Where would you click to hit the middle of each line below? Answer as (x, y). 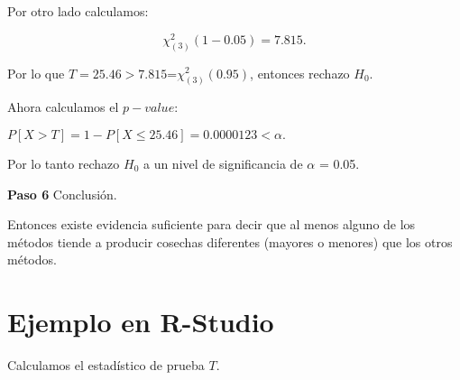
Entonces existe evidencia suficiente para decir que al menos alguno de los (212, 224)
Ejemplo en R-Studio (141, 322)
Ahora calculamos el (63, 107)
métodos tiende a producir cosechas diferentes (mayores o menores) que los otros (230, 241)
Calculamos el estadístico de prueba (106, 365)
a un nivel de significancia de (223, 163)
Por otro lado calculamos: (78, 11)
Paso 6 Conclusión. (62, 194)
